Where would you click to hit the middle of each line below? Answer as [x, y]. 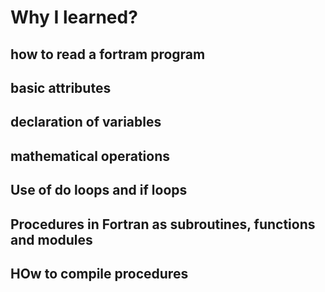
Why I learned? [74, 17]
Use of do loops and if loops [99, 190]
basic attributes [61, 87]
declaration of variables [86, 122]
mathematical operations [90, 156]
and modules [51, 239]
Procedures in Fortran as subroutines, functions [163, 224]
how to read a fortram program [108, 54]
